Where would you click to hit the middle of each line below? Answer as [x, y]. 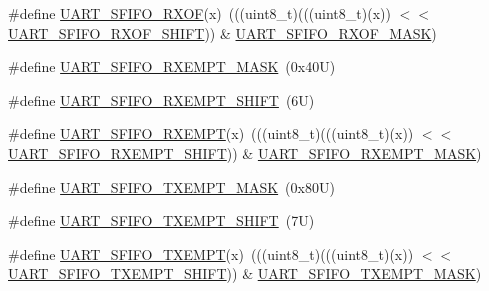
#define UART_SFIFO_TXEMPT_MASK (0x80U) [171, 186]
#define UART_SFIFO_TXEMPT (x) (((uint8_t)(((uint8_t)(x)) [211, 253]
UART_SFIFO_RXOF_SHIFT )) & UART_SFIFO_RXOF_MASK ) [222, 32]
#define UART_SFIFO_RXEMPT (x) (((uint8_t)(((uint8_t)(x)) [211, 133]
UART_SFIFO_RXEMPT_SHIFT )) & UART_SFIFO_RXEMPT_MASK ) [245, 152]
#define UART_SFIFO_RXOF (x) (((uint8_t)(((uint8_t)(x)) [199, 13]
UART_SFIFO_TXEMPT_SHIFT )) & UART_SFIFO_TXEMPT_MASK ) [245, 273]
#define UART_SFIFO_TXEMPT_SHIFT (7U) [161, 220]
